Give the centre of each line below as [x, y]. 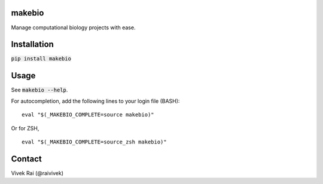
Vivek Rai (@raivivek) [37, 173]
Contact [26, 159]
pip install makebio [41, 59]
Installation [32, 45]
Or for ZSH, [25, 128]
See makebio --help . [39, 90]
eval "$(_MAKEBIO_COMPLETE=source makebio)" [88, 115]
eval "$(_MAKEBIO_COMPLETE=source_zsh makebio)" [94, 142]
